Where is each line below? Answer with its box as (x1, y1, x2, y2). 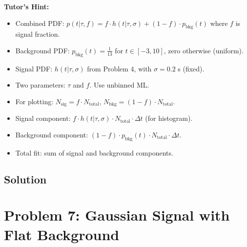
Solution (4, 171, 47, 186)
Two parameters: (15, 80, 65, 90)
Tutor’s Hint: (4, 1, 49, 11)
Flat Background (4, 224, 120, 244)
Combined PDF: (15, 18, 64, 28)
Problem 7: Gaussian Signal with (4, 205, 230, 225)
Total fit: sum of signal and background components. (15, 147, 173, 157)
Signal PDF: (15, 63, 53, 73)
